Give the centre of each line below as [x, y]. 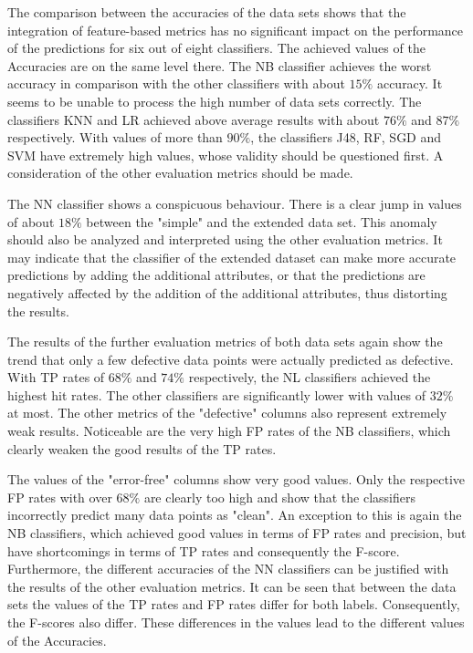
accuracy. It [410, 83]
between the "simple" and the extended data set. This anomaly [262, 221]
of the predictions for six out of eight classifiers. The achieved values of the [216, 48]
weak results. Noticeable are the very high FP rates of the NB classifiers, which [229, 431]
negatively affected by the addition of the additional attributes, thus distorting [227, 292]
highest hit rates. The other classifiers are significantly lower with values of [217, 394]
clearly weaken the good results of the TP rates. [142, 448]
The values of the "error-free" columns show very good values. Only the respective [236, 479]
